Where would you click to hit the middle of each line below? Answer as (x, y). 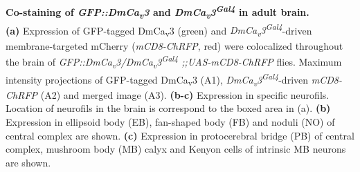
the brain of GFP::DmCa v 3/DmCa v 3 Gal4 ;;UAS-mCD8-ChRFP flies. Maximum (174, 61)
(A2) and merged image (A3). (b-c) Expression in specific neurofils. (185, 94)
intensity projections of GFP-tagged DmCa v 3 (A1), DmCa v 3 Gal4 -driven (157, 79)
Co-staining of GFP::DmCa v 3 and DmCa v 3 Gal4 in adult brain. (157, 12)
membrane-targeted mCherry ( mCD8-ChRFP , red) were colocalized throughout (174, 45)
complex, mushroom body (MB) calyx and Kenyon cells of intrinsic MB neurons (176, 149)
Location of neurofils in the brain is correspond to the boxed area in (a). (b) (168, 108)
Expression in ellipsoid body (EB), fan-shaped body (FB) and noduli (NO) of (170, 121)
